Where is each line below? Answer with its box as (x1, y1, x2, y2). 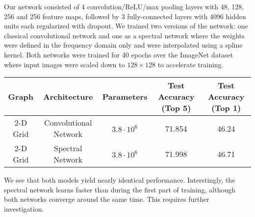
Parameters (102, 91, 148, 103)
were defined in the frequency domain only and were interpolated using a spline (4, 40, 243, 50)
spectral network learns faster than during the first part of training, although (4, 184, 236, 194)
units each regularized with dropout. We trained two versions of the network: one (4, 21, 248, 31)
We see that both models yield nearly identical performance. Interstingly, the (4, 175, 235, 185)
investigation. (4, 203, 44, 214)
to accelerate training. (157, 59, 224, 69)
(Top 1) (211, 102, 241, 114)
